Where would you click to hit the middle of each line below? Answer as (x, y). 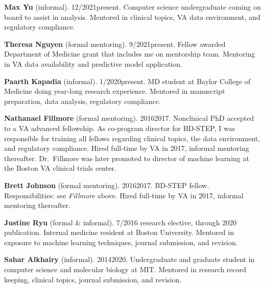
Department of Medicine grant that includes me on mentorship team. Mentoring (130, 54)
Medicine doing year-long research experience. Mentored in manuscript (115, 91)
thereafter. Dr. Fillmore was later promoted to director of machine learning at (127, 158)
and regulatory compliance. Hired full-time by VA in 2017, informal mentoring (127, 148)
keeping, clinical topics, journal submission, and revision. (93, 279)
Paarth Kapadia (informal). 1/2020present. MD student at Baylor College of (127, 81)
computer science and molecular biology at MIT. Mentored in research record (125, 269)
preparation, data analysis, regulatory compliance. (82, 101)
